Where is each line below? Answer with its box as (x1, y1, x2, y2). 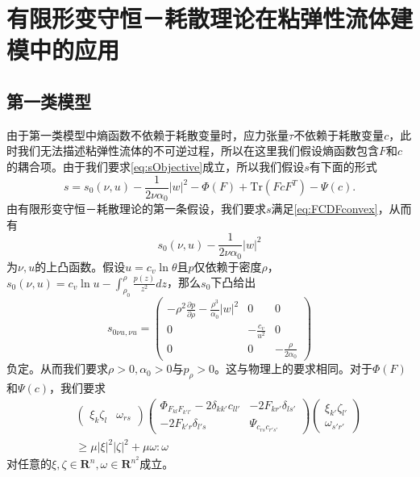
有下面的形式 (309, 157, 377, 174)
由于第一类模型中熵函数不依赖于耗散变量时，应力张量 (6, 126, 289, 143)
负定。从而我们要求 (6, 360, 108, 377)
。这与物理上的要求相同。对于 (214, 360, 373, 377)
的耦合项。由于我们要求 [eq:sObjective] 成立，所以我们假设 (6, 157, 305, 174)
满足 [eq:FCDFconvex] (271, 200, 378, 217)
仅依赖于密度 (193, 257, 262, 274)
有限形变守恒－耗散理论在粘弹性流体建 (6, 2, 414, 35)
